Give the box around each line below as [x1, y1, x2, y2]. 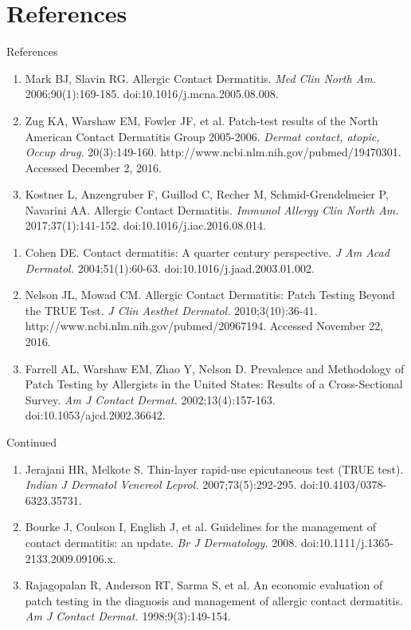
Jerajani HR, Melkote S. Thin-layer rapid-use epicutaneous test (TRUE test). [25, 460, 404, 477]
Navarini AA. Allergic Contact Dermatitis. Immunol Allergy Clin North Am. [25, 201, 399, 218]
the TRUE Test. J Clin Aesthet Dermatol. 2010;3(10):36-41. [25, 301, 318, 318]
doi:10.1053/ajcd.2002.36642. [25, 407, 166, 423]
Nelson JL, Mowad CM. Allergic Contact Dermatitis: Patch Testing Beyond [25, 286, 395, 303]
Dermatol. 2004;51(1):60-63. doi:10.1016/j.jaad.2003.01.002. [25, 259, 315, 276]
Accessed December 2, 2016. [25, 159, 162, 175]
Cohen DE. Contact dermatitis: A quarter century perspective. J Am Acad [25, 244, 389, 261]
